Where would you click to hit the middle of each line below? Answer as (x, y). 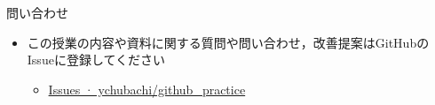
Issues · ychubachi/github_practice (147, 89)
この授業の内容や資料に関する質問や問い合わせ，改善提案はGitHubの (228, 42)
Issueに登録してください (96, 60)
